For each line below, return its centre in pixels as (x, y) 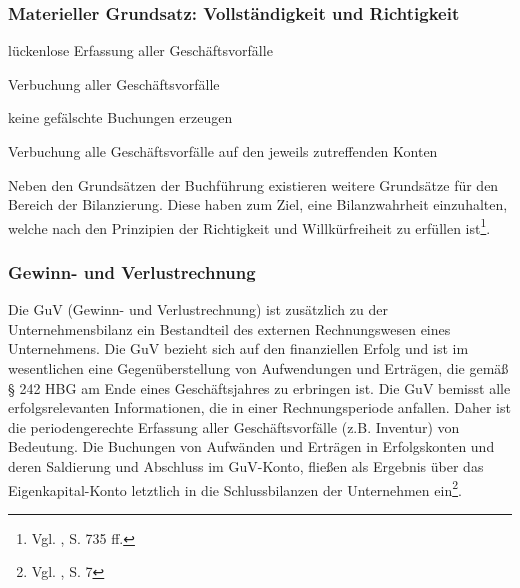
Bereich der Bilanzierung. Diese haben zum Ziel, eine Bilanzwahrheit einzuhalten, (258, 204)
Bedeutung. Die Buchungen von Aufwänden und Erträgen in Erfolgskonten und (251, 446)
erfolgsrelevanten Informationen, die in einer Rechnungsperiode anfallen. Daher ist (259, 407)
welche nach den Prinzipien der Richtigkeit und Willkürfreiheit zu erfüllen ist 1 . (249, 226)
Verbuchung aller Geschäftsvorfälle (114, 83)
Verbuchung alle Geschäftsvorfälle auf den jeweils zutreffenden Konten (223, 151)
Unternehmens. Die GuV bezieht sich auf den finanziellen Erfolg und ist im (238, 348)
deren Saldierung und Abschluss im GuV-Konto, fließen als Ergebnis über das (246, 466)
